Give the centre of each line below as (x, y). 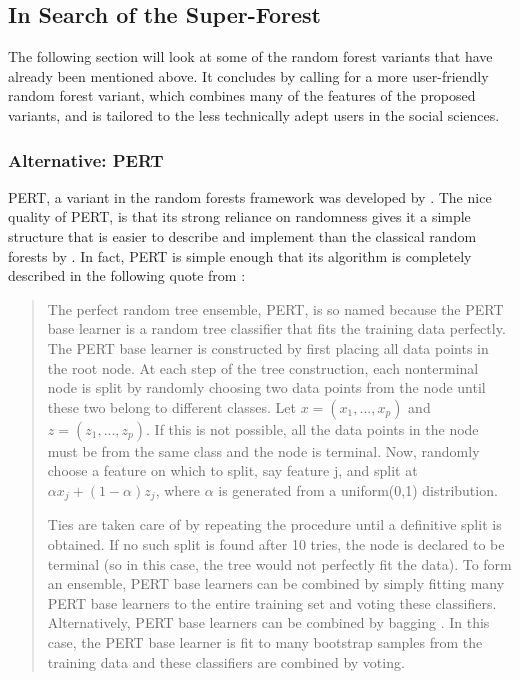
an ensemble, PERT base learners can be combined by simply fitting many (276, 583)
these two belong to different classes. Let (172, 406)
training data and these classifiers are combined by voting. (226, 661)
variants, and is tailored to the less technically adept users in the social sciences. (254, 114)
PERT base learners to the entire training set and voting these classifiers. (272, 602)
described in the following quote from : (127, 275)
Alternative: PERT (86, 159)
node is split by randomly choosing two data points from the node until (266, 387)
